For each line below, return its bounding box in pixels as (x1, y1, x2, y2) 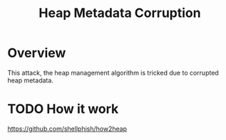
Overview (7, 45, 66, 61)
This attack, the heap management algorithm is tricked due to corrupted (7, 68, 219, 77)
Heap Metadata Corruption (38, 5, 201, 21)
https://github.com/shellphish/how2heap (7, 124, 127, 133)
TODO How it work (7, 101, 119, 117)
